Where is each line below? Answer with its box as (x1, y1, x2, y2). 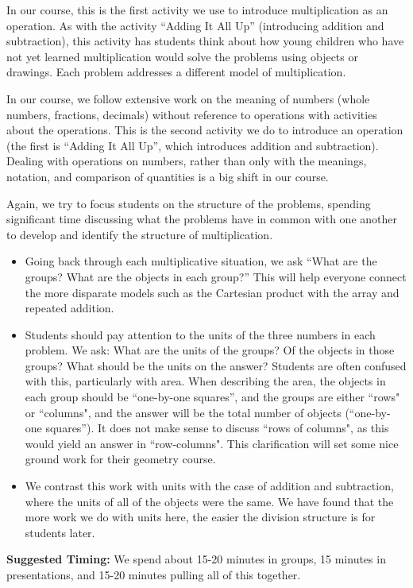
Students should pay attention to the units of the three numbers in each (25, 326, 376, 342)
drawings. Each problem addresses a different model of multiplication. (6, 64, 346, 80)
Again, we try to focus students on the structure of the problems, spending (6, 195, 371, 211)
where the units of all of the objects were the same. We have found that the (25, 493, 394, 509)
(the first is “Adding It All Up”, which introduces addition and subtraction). (6, 137, 379, 153)
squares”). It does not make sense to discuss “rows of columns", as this (45, 420, 389, 436)
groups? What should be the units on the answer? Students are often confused (25, 357, 407, 373)
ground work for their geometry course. (25, 451, 216, 467)
